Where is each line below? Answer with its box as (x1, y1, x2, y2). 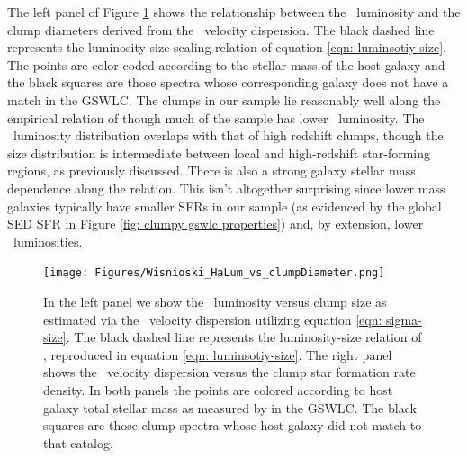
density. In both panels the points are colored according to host (43, 380, 393, 399)
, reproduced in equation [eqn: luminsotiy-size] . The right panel (43, 345, 392, 364)
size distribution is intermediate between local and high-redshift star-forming (7, 143, 430, 162)
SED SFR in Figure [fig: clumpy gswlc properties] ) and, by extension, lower (7, 214, 424, 233)
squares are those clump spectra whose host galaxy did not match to (43, 416, 422, 435)
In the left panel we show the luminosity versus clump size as (43, 292, 387, 310)
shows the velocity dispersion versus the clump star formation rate (43, 363, 416, 382)
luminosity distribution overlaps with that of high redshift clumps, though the (13, 126, 444, 145)
